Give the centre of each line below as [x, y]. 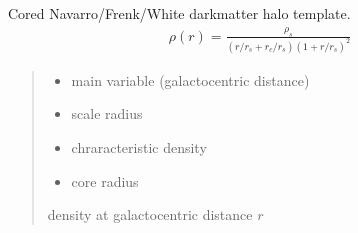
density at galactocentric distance [150, 214]
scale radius [107, 113]
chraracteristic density [139, 146]
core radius [105, 180]
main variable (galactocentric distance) [190, 79]
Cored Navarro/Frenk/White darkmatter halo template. [179, 13]
